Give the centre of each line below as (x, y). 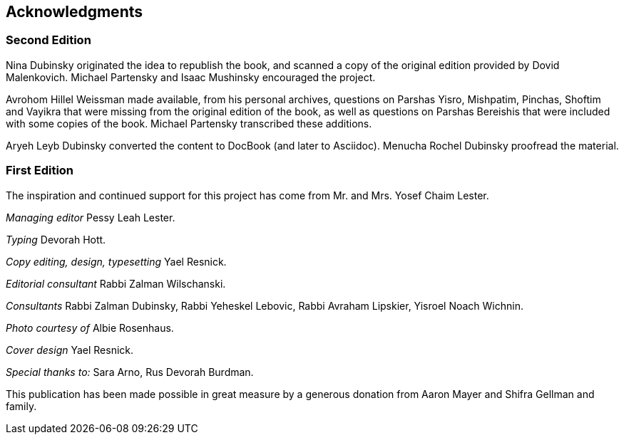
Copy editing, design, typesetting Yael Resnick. (116, 261)
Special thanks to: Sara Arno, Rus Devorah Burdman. (130, 372)
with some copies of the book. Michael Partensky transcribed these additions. (189, 123)
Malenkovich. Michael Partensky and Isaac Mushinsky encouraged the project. (191, 77)
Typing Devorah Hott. (56, 239)
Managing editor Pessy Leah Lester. (91, 217)
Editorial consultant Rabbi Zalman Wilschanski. (116, 283)
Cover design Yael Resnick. (70, 350)
